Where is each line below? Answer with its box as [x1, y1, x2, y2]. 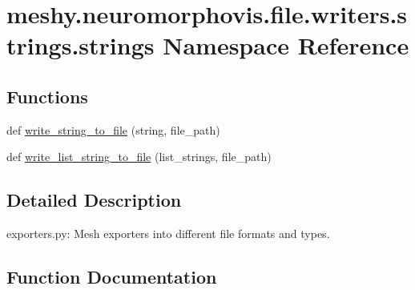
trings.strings [6, 29, 155, 62]
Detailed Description [6, 187, 182, 212]
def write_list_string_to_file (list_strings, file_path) [6, 148, 272, 165]
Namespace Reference [163, 29, 409, 62]
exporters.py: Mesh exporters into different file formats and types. [6, 225, 330, 242]
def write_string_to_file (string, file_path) [6, 121, 220, 138]
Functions [6, 83, 88, 108]
